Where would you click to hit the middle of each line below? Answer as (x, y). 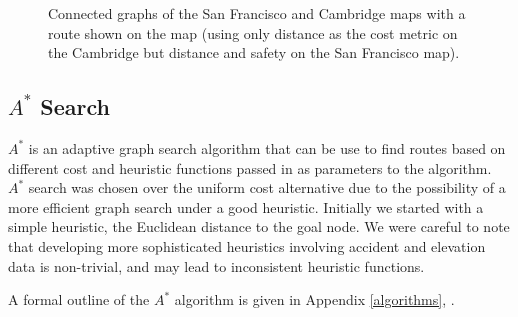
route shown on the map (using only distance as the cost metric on (253, 32)
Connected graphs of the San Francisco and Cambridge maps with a (257, 13)
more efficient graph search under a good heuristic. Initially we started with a (246, 206)
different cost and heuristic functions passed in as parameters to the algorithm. (250, 167)
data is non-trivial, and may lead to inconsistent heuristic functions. (216, 265)
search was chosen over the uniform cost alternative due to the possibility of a (267, 187)
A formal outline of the (79, 299)
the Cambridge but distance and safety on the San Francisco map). (254, 52)
